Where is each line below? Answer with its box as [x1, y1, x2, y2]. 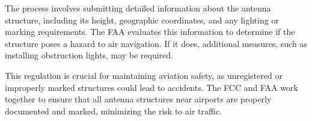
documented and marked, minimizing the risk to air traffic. [5, 104, 222, 117]
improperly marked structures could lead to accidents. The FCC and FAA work [5, 81, 298, 93]
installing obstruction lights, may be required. [5, 49, 173, 61]
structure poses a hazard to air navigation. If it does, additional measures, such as [5, 37, 307, 49]
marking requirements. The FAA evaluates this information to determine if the [5, 25, 295, 38]
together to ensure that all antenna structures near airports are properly [5, 93, 272, 105]
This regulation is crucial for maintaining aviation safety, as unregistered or [5, 69, 283, 81]
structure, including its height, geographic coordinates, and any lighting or [5, 13, 279, 26]
